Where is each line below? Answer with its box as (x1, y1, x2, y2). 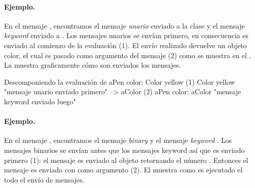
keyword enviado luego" (4, 96, 76, 106)
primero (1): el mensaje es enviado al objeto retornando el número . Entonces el (4, 154, 248, 165)
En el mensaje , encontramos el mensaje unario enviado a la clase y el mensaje (4, 20, 245, 31)
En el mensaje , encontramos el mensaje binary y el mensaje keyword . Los (4, 135, 232, 145)
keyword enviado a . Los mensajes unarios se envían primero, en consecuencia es (4, 30, 248, 41)
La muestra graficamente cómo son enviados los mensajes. (4, 60, 181, 70)
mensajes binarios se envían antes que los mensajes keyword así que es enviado (4, 144, 245, 155)
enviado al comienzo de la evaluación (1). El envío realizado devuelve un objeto (4, 40, 247, 50)
